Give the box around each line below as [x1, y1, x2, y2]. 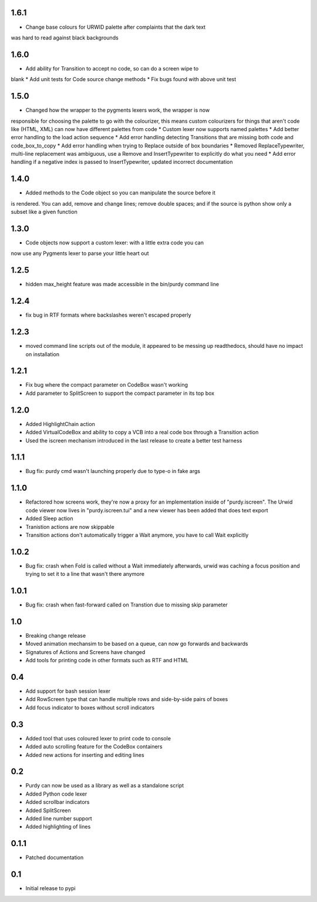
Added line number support [25, 815, 92, 822]
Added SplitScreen [25, 807, 72, 814]
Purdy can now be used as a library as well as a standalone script [25, 782, 184, 789]
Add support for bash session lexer [25, 688, 111, 695]
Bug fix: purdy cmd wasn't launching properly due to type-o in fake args [25, 468, 201, 475]
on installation [25, 350, 60, 358]
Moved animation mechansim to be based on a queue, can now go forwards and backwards [25, 641, 248, 648]
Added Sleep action [25, 515, 73, 522]
